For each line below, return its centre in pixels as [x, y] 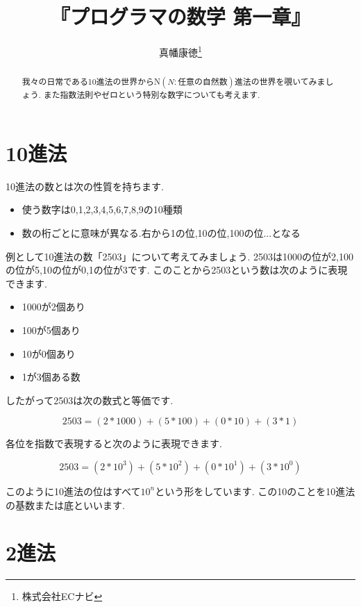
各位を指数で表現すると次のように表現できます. [114, 443]
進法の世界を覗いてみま [280, 82]
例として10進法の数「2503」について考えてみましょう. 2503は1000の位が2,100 [179, 256]
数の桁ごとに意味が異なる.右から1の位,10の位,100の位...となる [161, 232]
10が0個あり [49, 353]
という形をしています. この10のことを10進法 [255, 491]
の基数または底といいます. [65, 505]
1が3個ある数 [51, 377]
